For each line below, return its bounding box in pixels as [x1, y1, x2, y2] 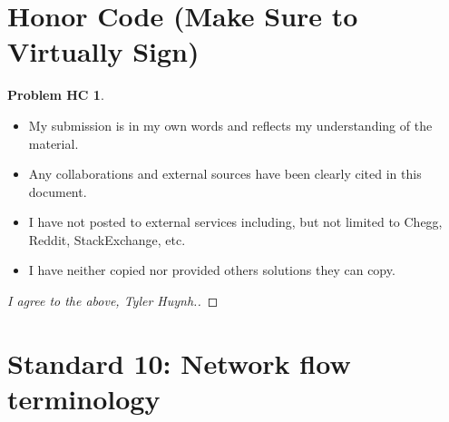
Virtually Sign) [7, 33, 200, 70]
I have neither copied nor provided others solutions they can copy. [28, 260, 395, 280]
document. [28, 182, 87, 201]
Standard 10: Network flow [7, 344, 351, 381]
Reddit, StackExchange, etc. [28, 230, 186, 249]
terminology [7, 380, 161, 417]
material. [28, 133, 79, 152]
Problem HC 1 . [7, 85, 104, 104]
